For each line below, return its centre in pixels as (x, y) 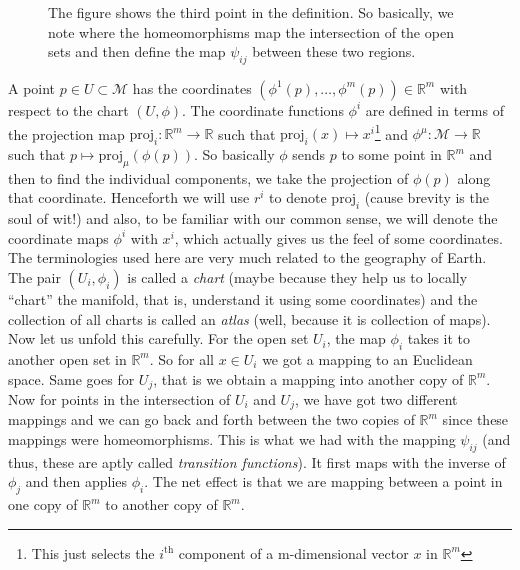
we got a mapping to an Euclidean (367, 358)
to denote (298, 197)
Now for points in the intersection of (119, 399)
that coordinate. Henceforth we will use (129, 197)
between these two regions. (334, 51)
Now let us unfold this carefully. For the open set (158, 338)
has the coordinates (192, 87)
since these (475, 419)
